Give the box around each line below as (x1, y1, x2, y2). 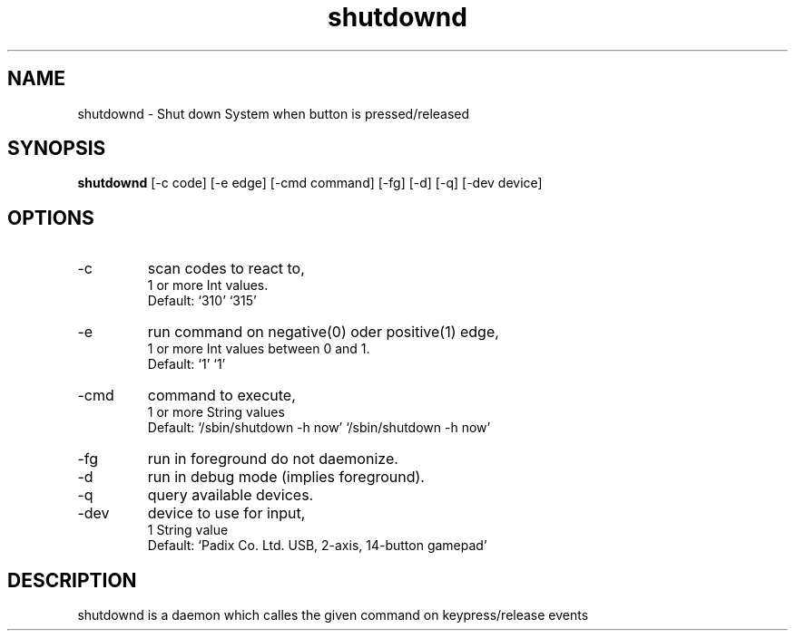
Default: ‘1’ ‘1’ (147, 356, 226, 372)
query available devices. (147, 486, 314, 505)
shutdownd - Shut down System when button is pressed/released (77, 105, 470, 121)
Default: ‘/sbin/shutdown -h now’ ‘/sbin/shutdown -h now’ (147, 420, 491, 436)
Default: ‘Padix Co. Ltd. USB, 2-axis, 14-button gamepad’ (147, 537, 487, 554)
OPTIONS (7, 206, 94, 229)
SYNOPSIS (7, 137, 106, 160)
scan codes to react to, (147, 259, 305, 278)
